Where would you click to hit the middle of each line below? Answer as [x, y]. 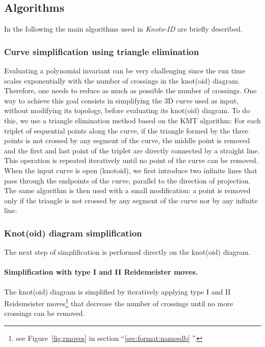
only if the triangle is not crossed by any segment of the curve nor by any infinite [131, 200]
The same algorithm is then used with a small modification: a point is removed [127, 190]
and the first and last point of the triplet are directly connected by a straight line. [132, 150]
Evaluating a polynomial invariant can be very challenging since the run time [125, 71]
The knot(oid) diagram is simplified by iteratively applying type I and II [117, 291]
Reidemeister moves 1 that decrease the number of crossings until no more [119, 302]
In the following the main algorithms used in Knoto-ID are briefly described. [123, 29]
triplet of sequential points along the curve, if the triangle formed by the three [126, 130]
